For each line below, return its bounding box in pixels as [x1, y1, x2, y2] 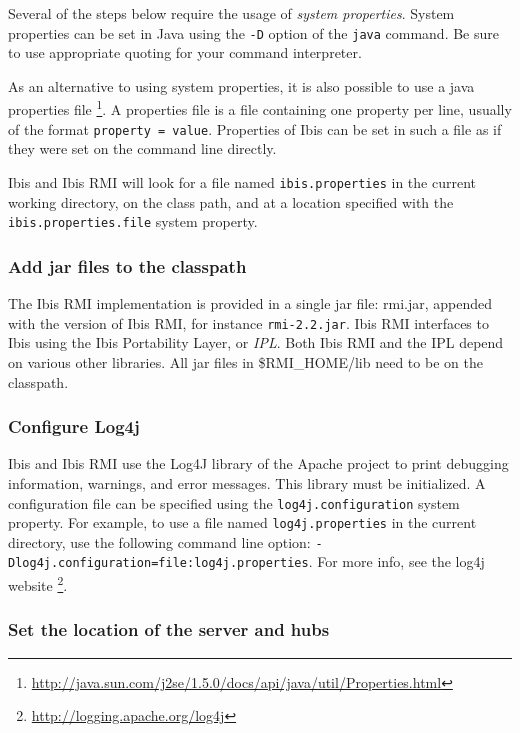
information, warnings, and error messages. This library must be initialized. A [8, 472, 486, 493]
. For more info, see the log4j [308, 551, 485, 572]
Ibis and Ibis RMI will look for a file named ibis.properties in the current [8, 171, 476, 192]
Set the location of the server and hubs [8, 617, 330, 642]
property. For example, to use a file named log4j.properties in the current [8, 512, 477, 533]
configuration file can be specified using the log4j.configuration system [8, 492, 460, 513]
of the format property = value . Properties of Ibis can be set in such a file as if [8, 118, 502, 139]
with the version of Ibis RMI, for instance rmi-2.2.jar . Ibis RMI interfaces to [8, 312, 489, 333]
